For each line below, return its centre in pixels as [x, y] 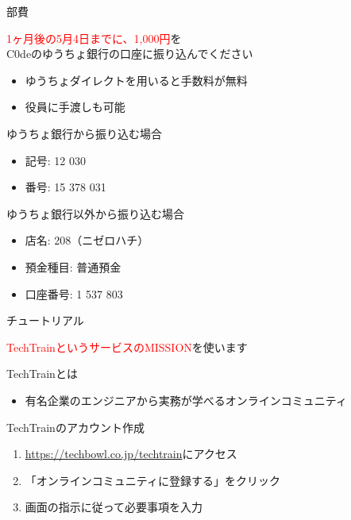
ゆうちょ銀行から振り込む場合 [84, 133]
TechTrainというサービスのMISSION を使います [127, 347]
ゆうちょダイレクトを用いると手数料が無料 [136, 80]
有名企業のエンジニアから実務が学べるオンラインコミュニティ [186, 400]
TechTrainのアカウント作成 [75, 427]
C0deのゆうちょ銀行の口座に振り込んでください [130, 54]
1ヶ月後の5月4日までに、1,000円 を [94, 38]
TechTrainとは [42, 374]
